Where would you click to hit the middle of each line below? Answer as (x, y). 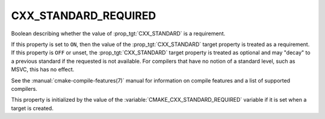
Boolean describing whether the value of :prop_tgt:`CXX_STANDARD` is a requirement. (118, 33)
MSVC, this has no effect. (43, 69)
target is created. (32, 108)
